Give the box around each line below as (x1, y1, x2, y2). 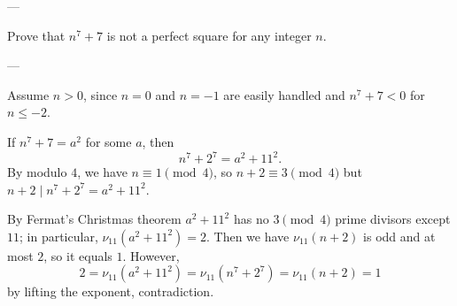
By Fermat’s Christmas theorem (7, 210, 182, 228)
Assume (7, 85, 50, 103)
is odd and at (363, 226, 436, 245)
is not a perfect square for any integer (106, 26, 312, 44)
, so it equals (43, 246, 112, 264)
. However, (122, 246, 180, 264)
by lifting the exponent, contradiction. (7, 282, 214, 301)
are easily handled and (223, 85, 345, 103)
